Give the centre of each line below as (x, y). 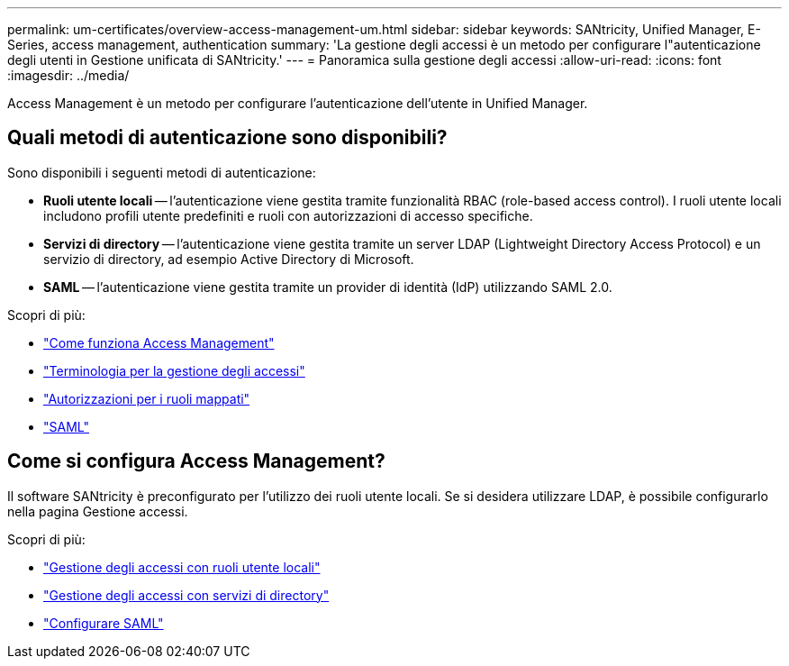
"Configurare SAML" (104, 623)
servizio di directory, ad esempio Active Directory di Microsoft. (229, 259)
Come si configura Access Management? (196, 461)
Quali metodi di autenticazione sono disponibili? (227, 138)
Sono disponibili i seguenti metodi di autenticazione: (162, 172)
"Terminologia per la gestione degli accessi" (174, 370)
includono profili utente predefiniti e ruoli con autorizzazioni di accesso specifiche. (288, 215)
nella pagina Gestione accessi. (98, 511)
